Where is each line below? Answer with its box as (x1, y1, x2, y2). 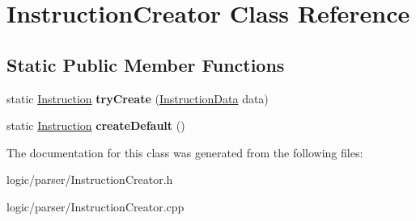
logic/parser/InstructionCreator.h (6, 171, 173, 188)
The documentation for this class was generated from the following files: (6, 144, 363, 161)
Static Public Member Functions (6, 52, 285, 77)
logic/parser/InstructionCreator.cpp (6, 198, 185, 215)
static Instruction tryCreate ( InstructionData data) (6, 90, 269, 106)
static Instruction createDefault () (6, 117, 185, 134)
